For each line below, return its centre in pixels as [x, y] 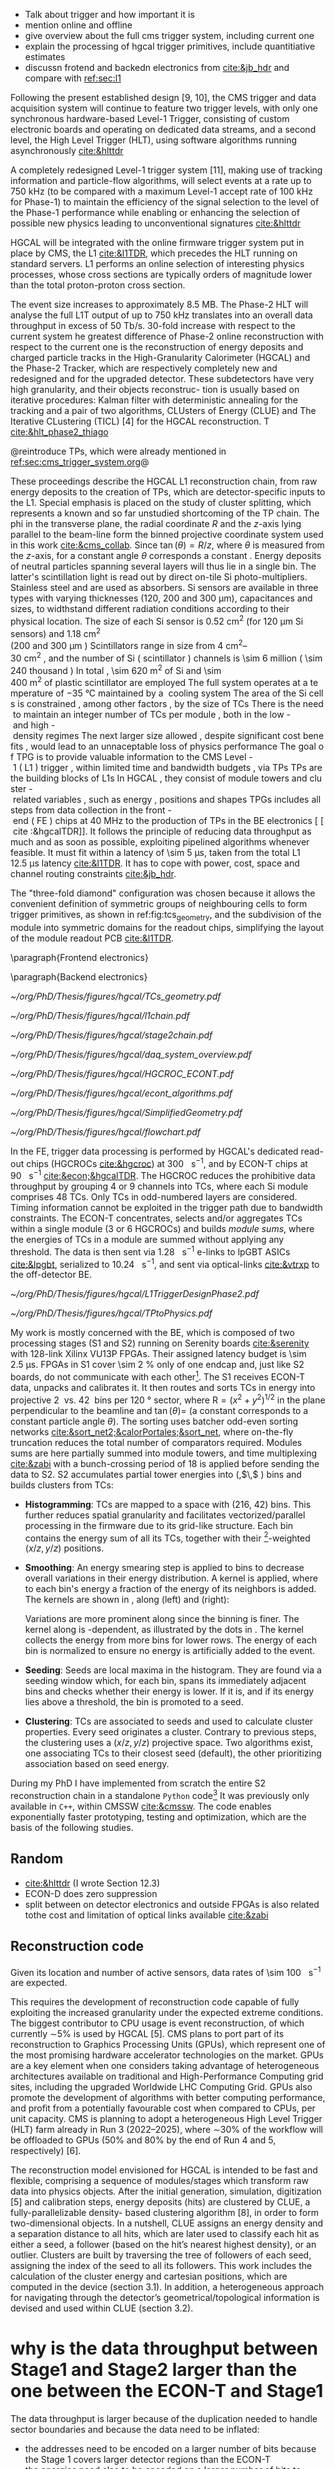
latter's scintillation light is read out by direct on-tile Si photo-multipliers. [159, 577]
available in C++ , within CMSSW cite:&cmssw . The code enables [141, 1806]
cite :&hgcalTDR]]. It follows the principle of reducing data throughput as [162, 831]
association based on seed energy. [97, 1764]
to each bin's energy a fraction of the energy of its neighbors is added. [170, 1589]
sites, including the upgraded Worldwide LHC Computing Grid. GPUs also [161, 2087]
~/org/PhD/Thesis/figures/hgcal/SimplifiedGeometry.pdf [126, 1112]
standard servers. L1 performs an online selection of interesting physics [157, 263]
